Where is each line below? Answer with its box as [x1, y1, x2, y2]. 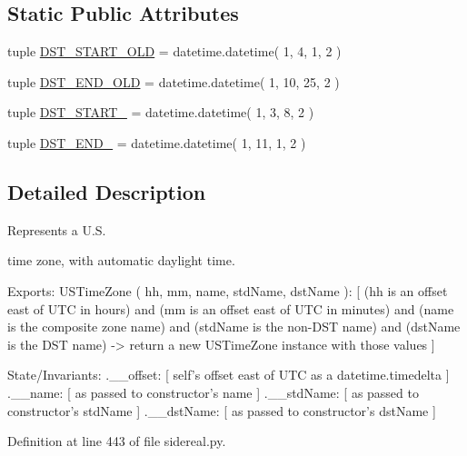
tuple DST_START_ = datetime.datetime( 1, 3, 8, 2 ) [7, 103, 314, 122]
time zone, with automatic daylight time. [7, 251, 235, 270]
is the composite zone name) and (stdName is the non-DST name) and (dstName [7, 317, 461, 336]
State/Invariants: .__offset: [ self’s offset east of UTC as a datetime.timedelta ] [7, 365, 450, 384]
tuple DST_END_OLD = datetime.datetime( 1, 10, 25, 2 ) [7, 72, 340, 91]
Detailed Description [7, 177, 206, 205]
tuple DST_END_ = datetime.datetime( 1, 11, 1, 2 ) [7, 133, 306, 152]
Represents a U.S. [7, 220, 106, 239]
